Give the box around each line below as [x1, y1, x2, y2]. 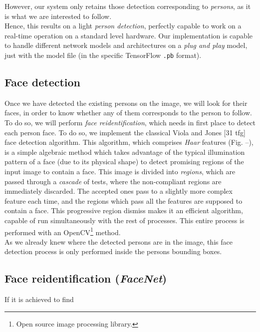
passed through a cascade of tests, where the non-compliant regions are [4, 176, 222, 186]
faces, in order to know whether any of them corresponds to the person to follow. [4, 107, 252, 118]
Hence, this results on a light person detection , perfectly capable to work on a [4, 20, 242, 31]
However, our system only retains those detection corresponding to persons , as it [4, 1, 251, 11]
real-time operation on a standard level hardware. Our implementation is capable [4, 30, 253, 40]
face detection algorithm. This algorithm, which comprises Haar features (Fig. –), [4, 137, 254, 147]
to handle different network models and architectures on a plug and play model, [4, 40, 248, 50]
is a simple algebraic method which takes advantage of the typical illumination [4, 146, 245, 157]
